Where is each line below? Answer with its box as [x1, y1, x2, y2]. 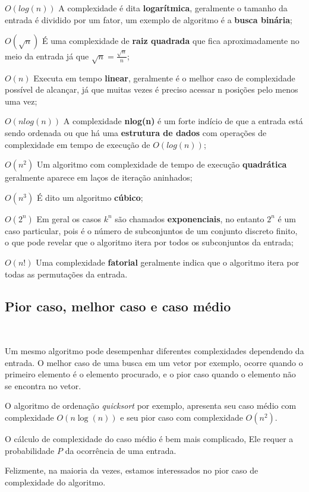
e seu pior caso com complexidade [120, 411, 243, 423]
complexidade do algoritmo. [5, 475, 106, 488]
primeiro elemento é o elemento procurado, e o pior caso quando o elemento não [5, 368, 296, 380]
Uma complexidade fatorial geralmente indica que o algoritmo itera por [36, 256, 299, 268]
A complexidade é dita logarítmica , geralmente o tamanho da [58, 2, 288, 14]
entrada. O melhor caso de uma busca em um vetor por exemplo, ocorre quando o [5, 356, 303, 368]
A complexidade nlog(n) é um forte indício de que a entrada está [63, 115, 303, 127]
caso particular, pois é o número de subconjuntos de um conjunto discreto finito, [5, 224, 298, 236]
